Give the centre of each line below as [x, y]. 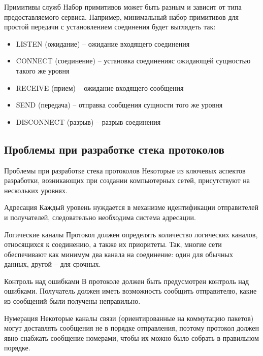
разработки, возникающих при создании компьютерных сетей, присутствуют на [127, 180]
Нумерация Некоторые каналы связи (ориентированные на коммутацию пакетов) [129, 318]
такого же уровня [43, 70]
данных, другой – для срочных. [53, 264]
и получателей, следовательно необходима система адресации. [100, 217]
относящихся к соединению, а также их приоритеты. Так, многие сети [113, 244]
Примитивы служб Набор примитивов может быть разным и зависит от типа [123, 7]
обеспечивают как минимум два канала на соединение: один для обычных [119, 254]
